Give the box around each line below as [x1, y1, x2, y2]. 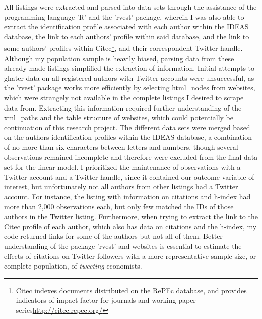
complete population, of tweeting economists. [4, 260, 142, 271]
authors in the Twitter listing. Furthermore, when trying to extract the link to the [4, 211, 258, 222]
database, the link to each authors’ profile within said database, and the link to [4, 31, 249, 41]
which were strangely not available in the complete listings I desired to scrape [4, 92, 244, 102]
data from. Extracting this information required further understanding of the [4, 102, 242, 113]
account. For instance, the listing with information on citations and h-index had [4, 191, 251, 201]
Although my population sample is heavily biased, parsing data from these [4, 52, 234, 63]
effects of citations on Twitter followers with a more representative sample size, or [4, 250, 256, 261]
